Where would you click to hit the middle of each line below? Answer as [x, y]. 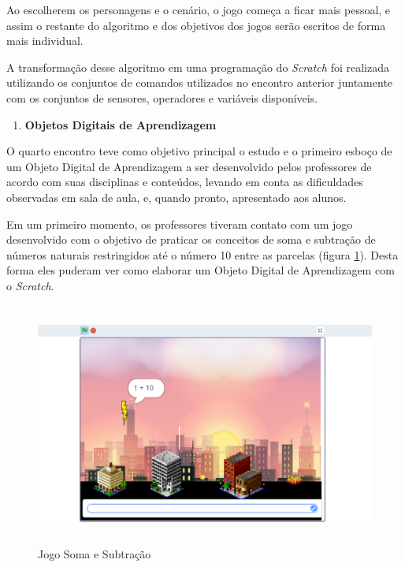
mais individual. [45, 41]
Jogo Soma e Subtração [95, 554]
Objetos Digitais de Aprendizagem [121, 124]
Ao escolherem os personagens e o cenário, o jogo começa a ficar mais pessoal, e [199, 9]
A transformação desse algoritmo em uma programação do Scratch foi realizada [198, 67]
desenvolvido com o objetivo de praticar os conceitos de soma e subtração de [191, 239]
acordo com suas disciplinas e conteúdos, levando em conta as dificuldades [185, 182]
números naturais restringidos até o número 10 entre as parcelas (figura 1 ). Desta [202, 254]
